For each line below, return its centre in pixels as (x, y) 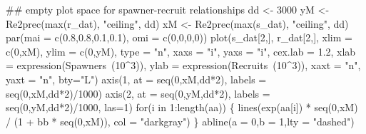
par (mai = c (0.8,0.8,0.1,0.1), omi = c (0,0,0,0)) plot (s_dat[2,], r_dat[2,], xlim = (179, 37)
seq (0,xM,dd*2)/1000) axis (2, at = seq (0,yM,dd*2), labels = (138, 93)
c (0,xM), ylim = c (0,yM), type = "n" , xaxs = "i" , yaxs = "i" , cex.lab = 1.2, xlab (181, 51)
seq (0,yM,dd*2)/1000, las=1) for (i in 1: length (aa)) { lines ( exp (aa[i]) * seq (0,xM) (182, 107)
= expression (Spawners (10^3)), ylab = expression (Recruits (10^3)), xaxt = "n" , (183, 65)
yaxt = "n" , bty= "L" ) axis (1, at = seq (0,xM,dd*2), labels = (136, 79)
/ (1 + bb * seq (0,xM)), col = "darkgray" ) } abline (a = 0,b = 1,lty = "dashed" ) (180, 121)
